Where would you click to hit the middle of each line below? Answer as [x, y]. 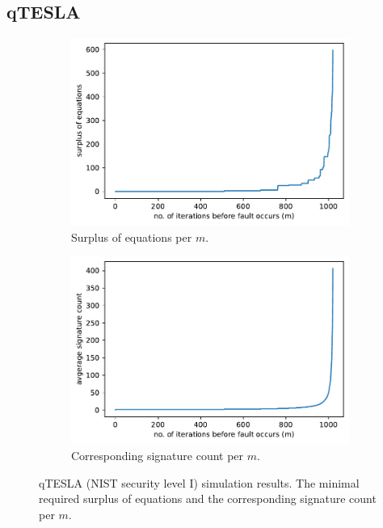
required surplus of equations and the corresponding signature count [208, 498]
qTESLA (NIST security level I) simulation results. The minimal [199, 482]
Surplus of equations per [132, 237]
